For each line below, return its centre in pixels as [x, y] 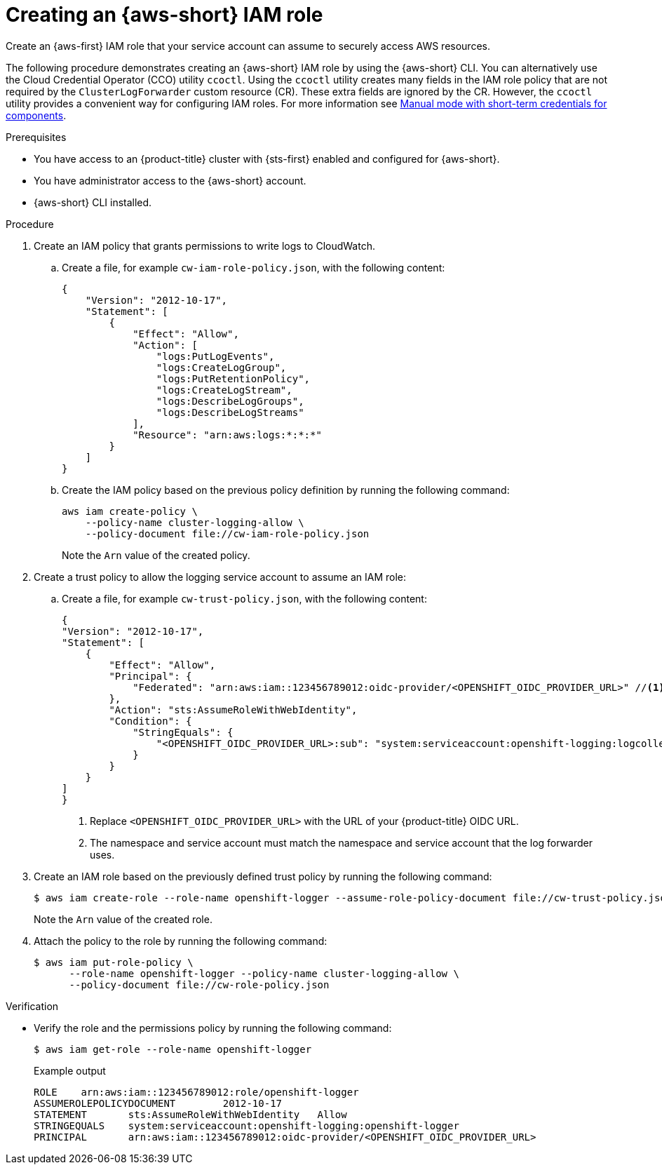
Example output [70, 1070]
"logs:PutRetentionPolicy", [233, 378]
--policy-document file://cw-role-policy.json [199, 984]
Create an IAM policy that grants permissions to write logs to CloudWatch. [204, 246]
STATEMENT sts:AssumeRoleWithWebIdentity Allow [190, 1114]
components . [36, 115]
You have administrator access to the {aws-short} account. [170, 180]
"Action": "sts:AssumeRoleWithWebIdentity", [233, 710]
